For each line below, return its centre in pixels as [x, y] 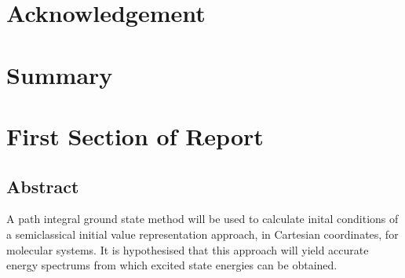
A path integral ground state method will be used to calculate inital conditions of [202, 219]
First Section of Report [135, 135]
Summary [60, 74]
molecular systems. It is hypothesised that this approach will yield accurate [188, 249]
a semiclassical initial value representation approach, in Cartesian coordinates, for [202, 234]
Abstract [43, 186]
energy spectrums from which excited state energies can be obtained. [172, 265]
